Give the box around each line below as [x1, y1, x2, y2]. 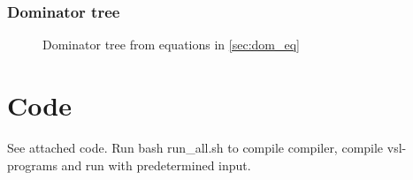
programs [7, 155, 57, 174]
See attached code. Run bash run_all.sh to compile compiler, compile [7, 138, 384, 156]
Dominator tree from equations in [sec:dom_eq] [42, 35, 300, 54]
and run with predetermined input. [61, 155, 251, 174]
